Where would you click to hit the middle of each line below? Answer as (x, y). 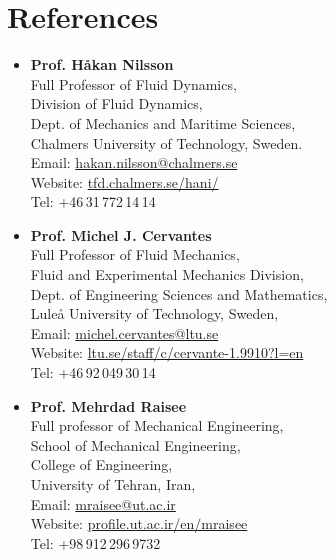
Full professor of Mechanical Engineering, (157, 425)
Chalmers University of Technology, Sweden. (166, 142)
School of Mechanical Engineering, (135, 444)
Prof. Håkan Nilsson (102, 64)
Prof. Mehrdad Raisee (108, 405)
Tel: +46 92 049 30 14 (93, 372)
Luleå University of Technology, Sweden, (154, 313)
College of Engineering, (101, 464)
